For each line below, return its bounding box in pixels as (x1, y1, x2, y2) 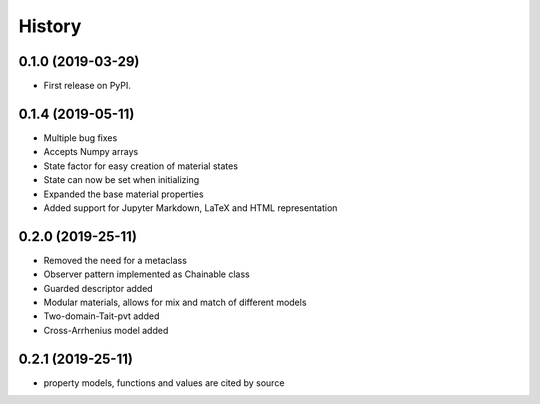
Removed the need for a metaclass (43, 254, 187, 266)
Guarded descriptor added (43, 282, 154, 294)
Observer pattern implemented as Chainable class (43, 268, 250, 280)
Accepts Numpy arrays (43, 146, 139, 158)
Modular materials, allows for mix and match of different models (43, 296, 307, 308)
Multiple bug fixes (43, 131, 118, 144)
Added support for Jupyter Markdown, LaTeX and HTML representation (43, 201, 338, 214)
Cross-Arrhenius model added (43, 324, 169, 336)
